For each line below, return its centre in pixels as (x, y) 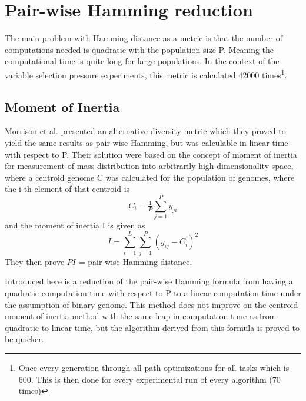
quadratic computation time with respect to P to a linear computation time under (153, 292)
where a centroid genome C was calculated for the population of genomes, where (150, 177)
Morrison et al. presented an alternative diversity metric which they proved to (145, 131)
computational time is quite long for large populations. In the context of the (142, 61)
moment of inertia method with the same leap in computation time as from (141, 316)
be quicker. (24, 339)
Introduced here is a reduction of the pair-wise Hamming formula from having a (149, 281)
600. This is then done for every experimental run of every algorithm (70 (149, 379)
